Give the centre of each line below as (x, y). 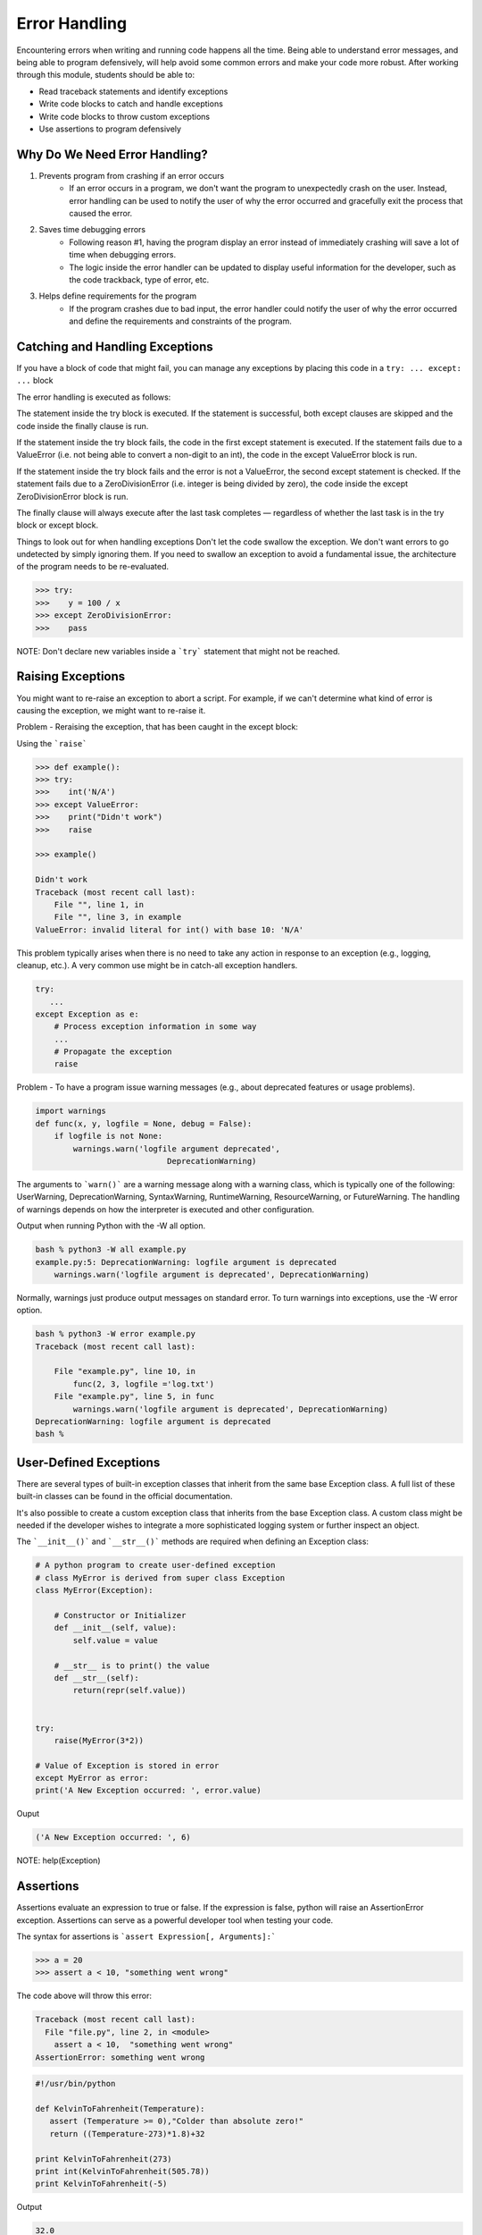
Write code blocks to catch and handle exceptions (131, 104)
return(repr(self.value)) (129, 1691)
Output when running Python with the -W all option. (111, 1226)
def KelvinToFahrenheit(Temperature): (120, 2108)
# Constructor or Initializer (120, 1615)
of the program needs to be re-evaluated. (93, 567)
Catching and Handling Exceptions (115, 346)
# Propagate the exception (113, 1052)
